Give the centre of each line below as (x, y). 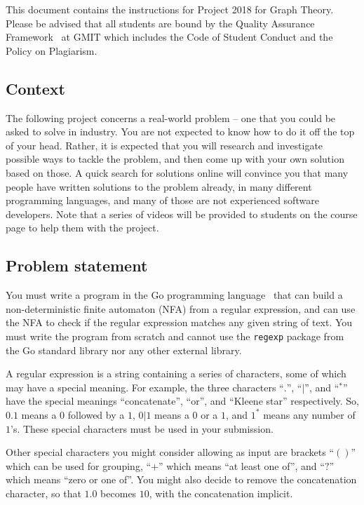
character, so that (43, 493)
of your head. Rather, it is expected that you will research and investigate (164, 145)
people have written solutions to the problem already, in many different (159, 186)
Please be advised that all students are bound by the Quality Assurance (160, 23)
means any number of (309, 414)
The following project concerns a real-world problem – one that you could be (171, 117)
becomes (119, 493)
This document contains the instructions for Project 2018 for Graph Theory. (170, 9)
